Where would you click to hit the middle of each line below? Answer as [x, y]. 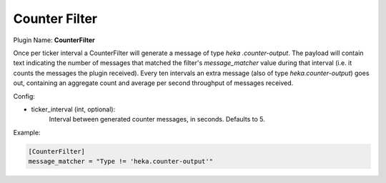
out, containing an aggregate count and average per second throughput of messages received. [153, 83]
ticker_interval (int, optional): [73, 109]
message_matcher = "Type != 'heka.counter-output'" [121, 162]
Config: [24, 96]
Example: [27, 132]
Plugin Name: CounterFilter [54, 40]
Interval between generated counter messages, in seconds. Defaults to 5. [157, 119]
